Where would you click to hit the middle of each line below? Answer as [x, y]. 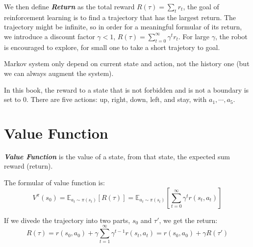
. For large [194, 36]
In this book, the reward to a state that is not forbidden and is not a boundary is [126, 89]
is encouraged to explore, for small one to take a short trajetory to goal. [112, 47]
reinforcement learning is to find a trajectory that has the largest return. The [120, 17]
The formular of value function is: [54, 183]
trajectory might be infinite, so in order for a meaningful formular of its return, [123, 27]
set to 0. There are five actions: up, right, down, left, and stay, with [105, 99]
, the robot [231, 36]
